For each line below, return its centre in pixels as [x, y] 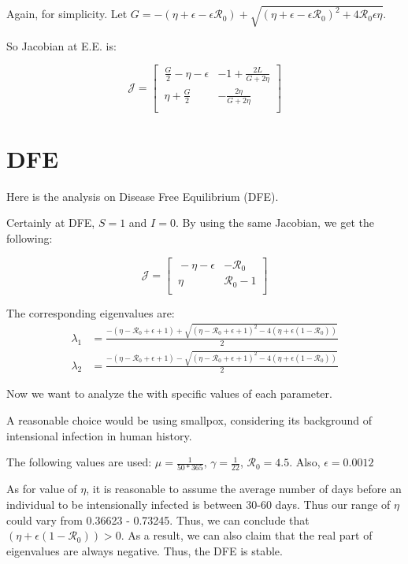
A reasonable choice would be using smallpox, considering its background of [189, 419]
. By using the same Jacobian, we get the [275, 223]
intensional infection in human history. [99, 435]
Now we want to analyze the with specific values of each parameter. [169, 393]
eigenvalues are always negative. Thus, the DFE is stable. [145, 550]
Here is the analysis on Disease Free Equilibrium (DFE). [143, 196]
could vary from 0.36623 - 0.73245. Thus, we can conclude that [158, 519]
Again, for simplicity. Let [67, 14]
